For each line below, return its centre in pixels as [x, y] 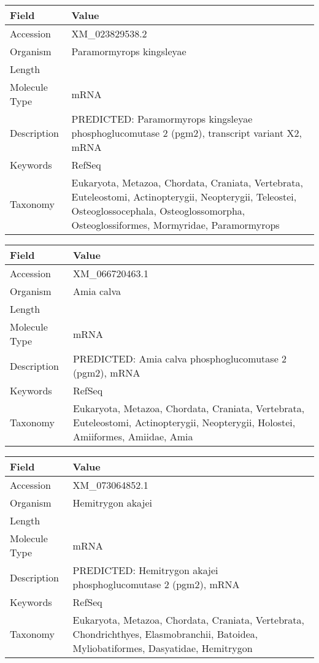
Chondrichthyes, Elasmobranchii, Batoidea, [165, 634]
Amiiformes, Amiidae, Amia [133, 436]
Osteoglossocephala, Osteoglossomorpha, [158, 211]
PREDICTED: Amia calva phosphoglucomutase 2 [180, 358]
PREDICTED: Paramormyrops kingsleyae [162, 119]
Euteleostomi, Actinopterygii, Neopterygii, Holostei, [184, 422]
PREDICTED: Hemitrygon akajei [145, 570]
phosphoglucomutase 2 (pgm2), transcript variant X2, [187, 133]
